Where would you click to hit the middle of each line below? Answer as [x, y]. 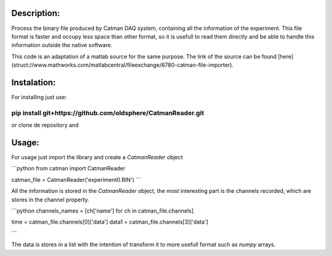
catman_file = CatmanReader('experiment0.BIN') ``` [76, 179]
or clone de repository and [45, 125]
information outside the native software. [62, 45]
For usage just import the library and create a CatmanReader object [97, 157]
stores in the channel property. [50, 200]
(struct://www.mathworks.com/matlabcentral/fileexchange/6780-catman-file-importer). [122, 65]
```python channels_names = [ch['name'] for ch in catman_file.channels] [102, 211]
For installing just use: [39, 97]
